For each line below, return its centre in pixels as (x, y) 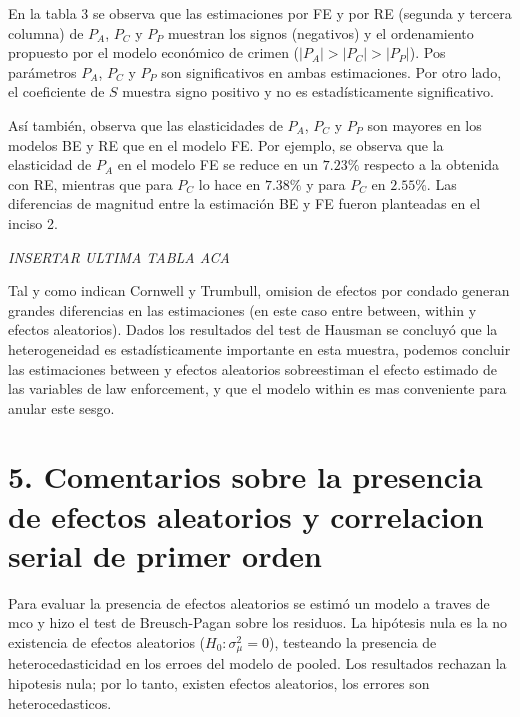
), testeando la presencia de (352, 641)
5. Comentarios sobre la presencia (245, 476)
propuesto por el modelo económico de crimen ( (154, 52)
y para (326, 183)
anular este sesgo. (61, 407)
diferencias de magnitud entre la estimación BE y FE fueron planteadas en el (244, 203)
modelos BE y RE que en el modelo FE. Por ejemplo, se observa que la (226, 144)
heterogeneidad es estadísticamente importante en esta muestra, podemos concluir (259, 348)
